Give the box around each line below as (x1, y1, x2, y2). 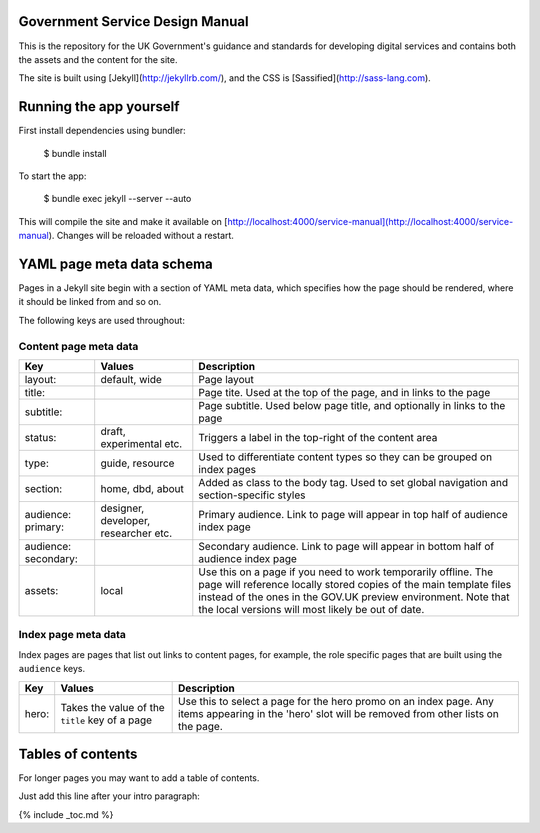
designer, (100, 501, 145, 515)
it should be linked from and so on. (18, 296, 162, 308)
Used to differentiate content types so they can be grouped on (198, 450, 493, 464)
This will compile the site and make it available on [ (18, 215, 228, 227)
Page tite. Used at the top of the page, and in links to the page (198, 385, 491, 399)
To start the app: (18, 170, 87, 182)
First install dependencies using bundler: (18, 125, 187, 137)
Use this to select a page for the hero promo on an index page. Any (178, 694, 495, 708)
